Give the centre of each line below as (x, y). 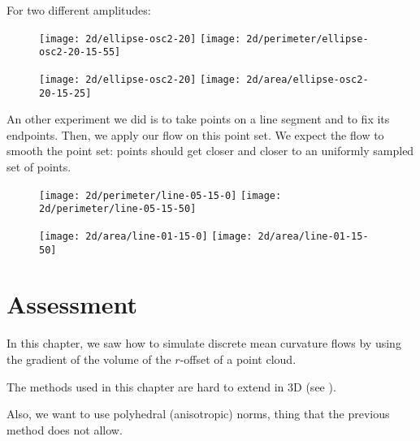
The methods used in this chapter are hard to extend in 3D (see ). (171, 386)
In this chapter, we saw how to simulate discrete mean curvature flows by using (204, 343)
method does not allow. (65, 429)
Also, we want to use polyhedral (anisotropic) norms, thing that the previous (198, 414)
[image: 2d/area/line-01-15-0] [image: (146, 236)
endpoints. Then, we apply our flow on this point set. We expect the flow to (195, 134)
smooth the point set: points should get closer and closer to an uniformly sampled (210, 151)
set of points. (39, 166)
